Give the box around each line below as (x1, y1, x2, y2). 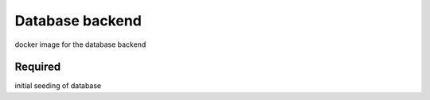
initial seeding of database (14, 81, 102, 90)
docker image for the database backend (14, 40, 147, 49)
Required (14, 60, 61, 74)
